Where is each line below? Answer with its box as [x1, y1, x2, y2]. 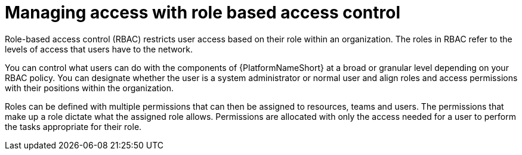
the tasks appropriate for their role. [5, 121, 142, 132]
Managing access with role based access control [5, 2, 401, 23]
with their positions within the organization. [5, 82, 174, 93]
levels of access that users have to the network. [5, 44, 193, 54]
